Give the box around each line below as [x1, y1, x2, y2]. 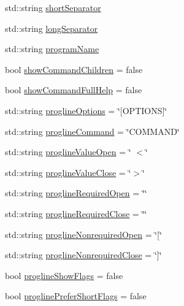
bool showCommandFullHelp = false [5, 83, 142, 96]
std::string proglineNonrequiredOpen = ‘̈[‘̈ [5, 228, 162, 240]
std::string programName [5, 42, 99, 55]
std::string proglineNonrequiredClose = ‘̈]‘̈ [5, 248, 162, 261]
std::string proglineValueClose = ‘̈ [5, 166, 131, 178]
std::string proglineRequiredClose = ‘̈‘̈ [5, 207, 147, 220]
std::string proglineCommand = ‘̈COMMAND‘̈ [5, 124, 180, 137]
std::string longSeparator [5, 21, 98, 34]
